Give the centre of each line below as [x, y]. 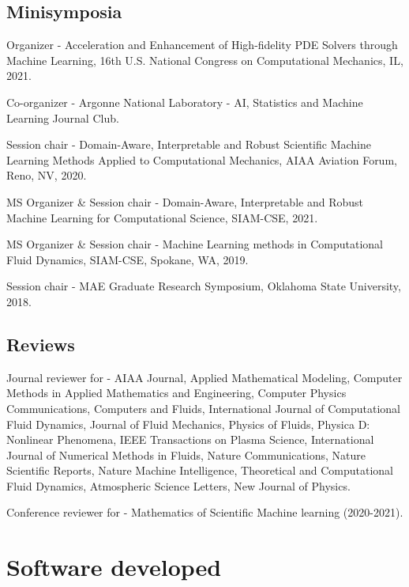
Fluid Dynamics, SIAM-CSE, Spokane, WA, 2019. [128, 259]
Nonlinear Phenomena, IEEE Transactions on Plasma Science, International [190, 439]
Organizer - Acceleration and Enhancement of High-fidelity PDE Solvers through [202, 45]
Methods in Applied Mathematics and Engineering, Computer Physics [176, 393]
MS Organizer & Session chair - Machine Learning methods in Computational [195, 244]
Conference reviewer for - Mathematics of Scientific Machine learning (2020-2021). [205, 512]
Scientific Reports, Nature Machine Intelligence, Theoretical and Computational [200, 470]
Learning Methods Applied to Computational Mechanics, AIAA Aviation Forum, [202, 159]
